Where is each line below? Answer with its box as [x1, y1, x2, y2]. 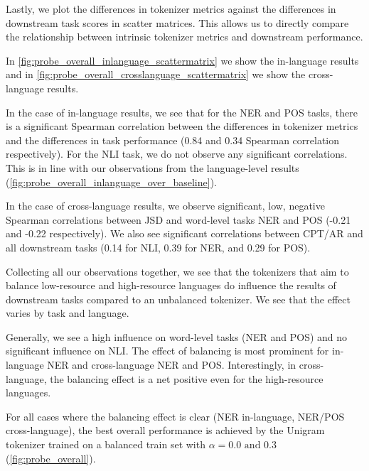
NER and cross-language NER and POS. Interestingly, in [47, 357, 296, 372]
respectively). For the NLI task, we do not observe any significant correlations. [6, 146, 348, 161]
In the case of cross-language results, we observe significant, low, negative [6, 198, 325, 213]
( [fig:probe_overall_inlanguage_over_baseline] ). [6, 174, 217, 189]
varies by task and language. [6, 305, 129, 320]
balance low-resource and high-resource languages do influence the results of [6, 278, 336, 293]
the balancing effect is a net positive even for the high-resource [50, 371, 323, 386]
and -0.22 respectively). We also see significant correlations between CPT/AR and [6, 226, 363, 241]
